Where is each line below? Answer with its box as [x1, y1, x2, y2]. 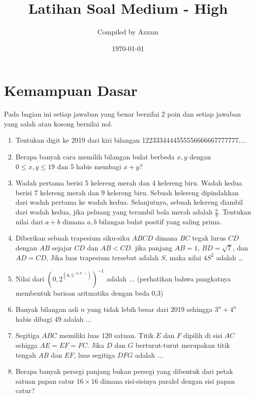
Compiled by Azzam [97, 27, 159, 37]
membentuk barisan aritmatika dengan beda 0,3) [15, 287, 163, 298]
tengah [15, 349, 36, 360]
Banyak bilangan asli [15, 304, 79, 314]
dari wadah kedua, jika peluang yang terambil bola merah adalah [15, 207, 213, 216]
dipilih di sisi [183, 330, 223, 340]
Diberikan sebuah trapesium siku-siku [15, 233, 130, 243]
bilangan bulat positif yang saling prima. [99, 216, 222, 226]
